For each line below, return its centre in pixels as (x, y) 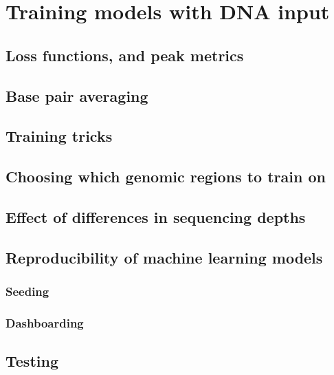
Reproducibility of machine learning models (164, 257)
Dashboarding (45, 322)
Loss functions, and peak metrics (125, 55)
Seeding (27, 291)
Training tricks (59, 136)
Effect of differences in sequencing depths (156, 216)
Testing (32, 361)
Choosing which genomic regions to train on (166, 176)
